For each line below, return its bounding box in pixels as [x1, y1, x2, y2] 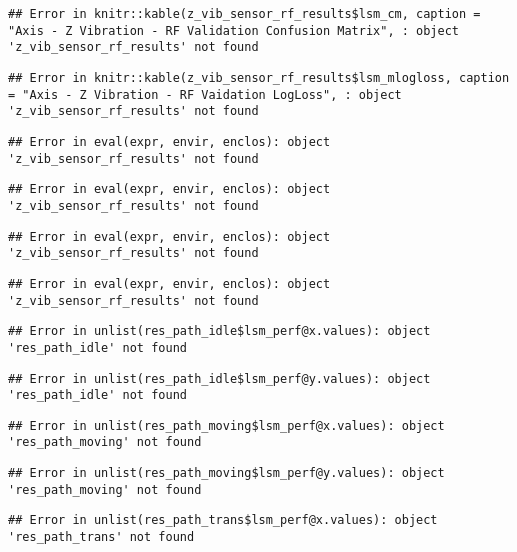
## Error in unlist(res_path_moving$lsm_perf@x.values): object [8, 418, 445, 433]
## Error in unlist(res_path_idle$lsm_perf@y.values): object [8, 371, 431, 386]
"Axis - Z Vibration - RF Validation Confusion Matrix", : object [8, 23, 460, 38]
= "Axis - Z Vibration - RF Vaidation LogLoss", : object [8, 87, 402, 102]
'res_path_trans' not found [8, 530, 195, 545]
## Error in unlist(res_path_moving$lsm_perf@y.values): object [8, 466, 445, 481]
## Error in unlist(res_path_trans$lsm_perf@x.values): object [8, 513, 438, 528]
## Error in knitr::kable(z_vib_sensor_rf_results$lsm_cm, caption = [8, 7, 481, 21]
